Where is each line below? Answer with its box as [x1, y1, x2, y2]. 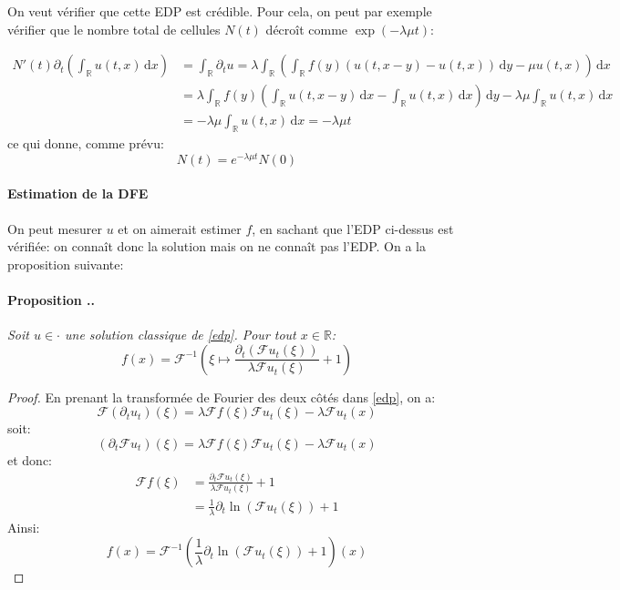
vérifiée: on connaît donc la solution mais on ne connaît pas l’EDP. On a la [7, 237, 426, 256]
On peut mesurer [7, 219, 102, 238]
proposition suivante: [7, 254, 124, 273]
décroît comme [265, 19, 348, 38]
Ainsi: [7, 517, 40, 536]
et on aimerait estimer [118, 219, 242, 238]
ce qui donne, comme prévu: [7, 134, 164, 153]
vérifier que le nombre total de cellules [7, 19, 221, 38]
